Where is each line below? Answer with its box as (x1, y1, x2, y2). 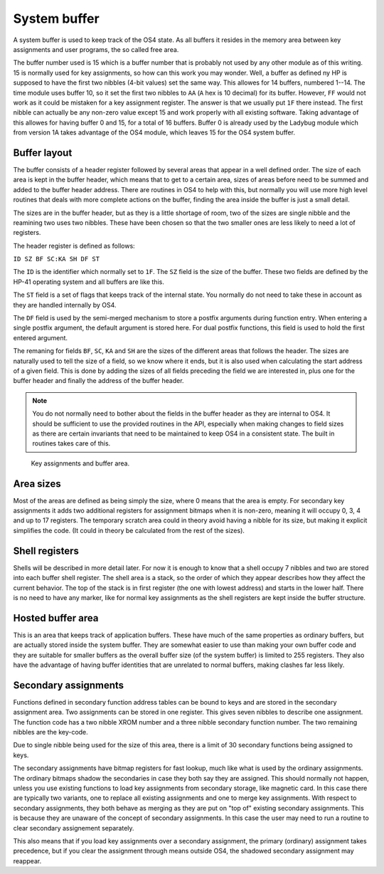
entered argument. (13, 333, 68, 342)
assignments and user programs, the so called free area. (13, 45, 179, 53)
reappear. (13, 856, 42, 865)
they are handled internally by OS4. (13, 300, 117, 309)
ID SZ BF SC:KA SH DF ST (13, 255, 100, 263)
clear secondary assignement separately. (13, 823, 134, 832)
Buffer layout (13, 147, 73, 159)
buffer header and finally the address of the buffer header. (13, 377, 184, 385)
